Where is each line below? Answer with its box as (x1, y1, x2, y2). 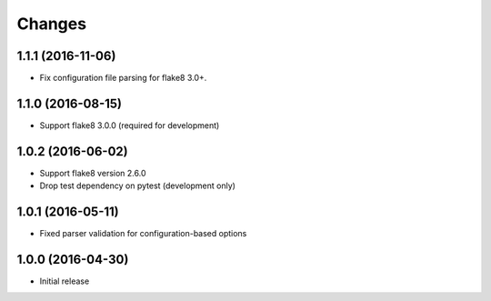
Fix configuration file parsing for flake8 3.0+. (39, 73, 207, 84)
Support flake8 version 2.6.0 (39, 167, 146, 178)
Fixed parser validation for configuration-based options (39, 228, 247, 239)
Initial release (39, 276, 90, 286)
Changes (16, 14, 86, 34)
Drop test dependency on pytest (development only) (39, 180, 236, 191)
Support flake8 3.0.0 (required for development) (39, 119, 220, 131)
